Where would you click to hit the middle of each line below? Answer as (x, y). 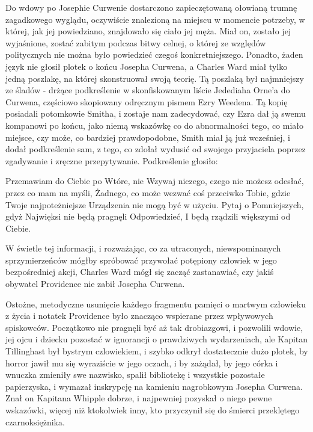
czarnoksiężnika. (35, 421)
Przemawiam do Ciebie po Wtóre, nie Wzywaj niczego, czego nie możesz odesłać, (155, 181)
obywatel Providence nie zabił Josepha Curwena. (95, 284)
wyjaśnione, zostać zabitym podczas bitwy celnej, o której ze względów (136, 42)
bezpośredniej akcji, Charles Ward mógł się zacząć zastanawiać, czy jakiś (140, 272)
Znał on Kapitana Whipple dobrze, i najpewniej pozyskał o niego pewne (139, 398)
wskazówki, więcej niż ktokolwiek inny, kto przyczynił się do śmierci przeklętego (153, 410)
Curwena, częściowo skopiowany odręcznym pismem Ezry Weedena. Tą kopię (147, 101)
